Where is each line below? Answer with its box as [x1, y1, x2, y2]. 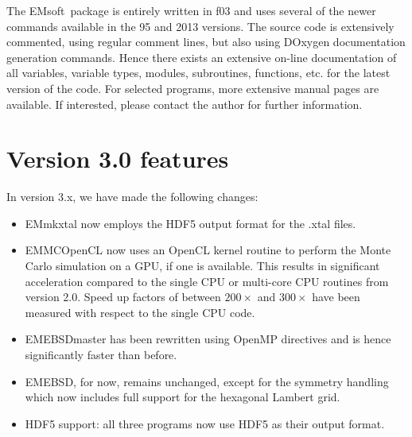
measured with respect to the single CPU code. [25, 304, 255, 320]
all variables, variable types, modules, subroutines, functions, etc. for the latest [6, 64, 391, 81]
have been [312, 288, 360, 305]
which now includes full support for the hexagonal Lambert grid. [25, 389, 340, 405]
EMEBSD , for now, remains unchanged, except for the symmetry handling [25, 373, 389, 389]
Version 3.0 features [6, 142, 229, 175]
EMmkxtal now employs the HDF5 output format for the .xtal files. [25, 215, 356, 231]
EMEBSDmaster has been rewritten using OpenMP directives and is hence [25, 331, 391, 347]
